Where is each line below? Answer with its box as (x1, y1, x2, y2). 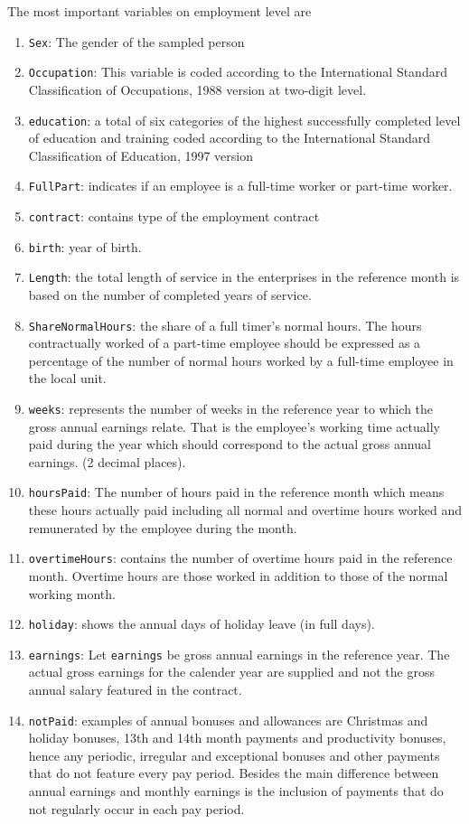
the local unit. (28, 369, 107, 388)
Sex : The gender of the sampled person (28, 32, 245, 51)
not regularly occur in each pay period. (28, 799, 245, 818)
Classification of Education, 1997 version (28, 145, 254, 164)
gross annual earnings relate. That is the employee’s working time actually (28, 417, 440, 435)
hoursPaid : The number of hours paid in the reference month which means (28, 482, 445, 501)
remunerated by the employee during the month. (28, 518, 297, 537)
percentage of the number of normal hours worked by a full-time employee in (28, 351, 454, 370)
